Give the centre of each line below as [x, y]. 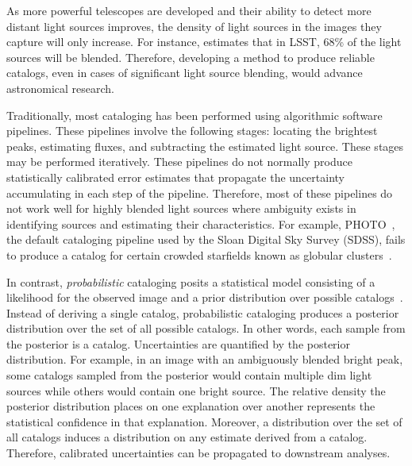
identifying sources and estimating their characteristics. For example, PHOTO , [201, 223]
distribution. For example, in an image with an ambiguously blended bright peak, [205, 359]
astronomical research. [60, 88]
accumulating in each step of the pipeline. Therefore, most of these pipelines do [200, 193]
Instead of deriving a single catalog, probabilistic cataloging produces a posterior [203, 312]
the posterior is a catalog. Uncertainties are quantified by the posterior [178, 343]
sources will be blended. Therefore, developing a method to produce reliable [191, 57]
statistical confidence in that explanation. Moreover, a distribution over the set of [204, 421]
